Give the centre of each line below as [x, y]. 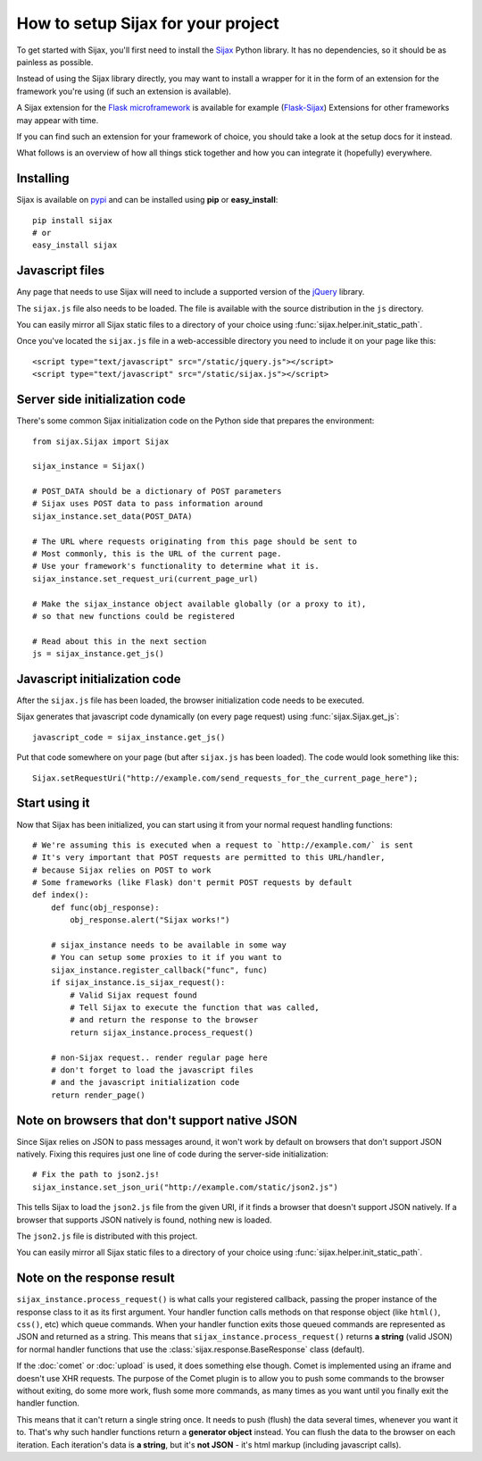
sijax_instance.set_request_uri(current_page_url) [145, 579]
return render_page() [98, 1095]
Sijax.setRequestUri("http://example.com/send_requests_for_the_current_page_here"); [225, 778]
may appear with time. [58, 120]
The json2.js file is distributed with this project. [107, 1236]
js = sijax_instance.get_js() [99, 654]
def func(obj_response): [105, 907]
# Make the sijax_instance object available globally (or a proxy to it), [199, 604]
